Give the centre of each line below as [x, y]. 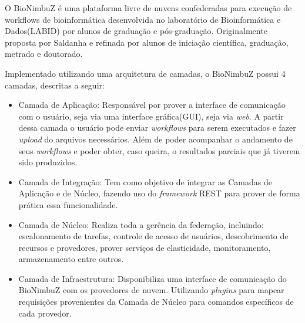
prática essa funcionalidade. [68, 204]
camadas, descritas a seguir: [55, 85]
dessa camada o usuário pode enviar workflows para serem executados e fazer [157, 127]
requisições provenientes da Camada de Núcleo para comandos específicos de [156, 302]
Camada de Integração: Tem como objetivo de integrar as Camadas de [145, 181]
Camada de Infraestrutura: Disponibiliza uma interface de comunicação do [152, 278]
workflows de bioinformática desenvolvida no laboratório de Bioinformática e [143, 19]
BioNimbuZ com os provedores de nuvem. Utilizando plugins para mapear [151, 290]
